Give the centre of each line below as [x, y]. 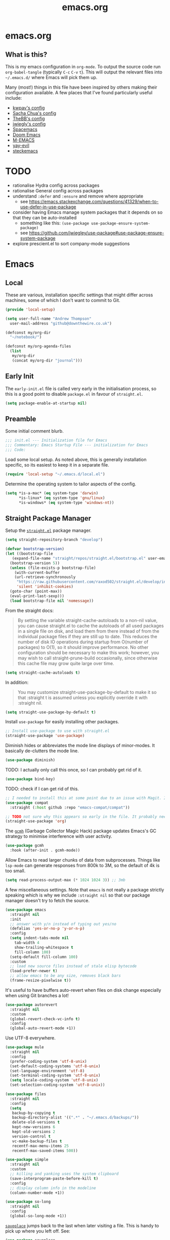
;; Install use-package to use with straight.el [57, 731]
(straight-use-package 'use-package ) [45, 736]
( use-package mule [25, 1048]
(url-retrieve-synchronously [45, 577]
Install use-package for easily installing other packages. [62, 722]
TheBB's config [29, 119]
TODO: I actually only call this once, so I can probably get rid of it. [74, 770]
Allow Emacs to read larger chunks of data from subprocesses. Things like [83, 860]
